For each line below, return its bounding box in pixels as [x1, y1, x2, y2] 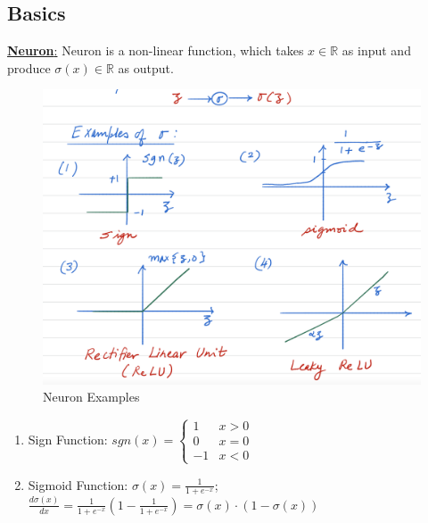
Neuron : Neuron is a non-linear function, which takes [7, 41, 304, 60]
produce [7, 58, 51, 77]
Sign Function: [28, 429, 108, 448]
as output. [118, 58, 174, 77]
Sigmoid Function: [28, 475, 128, 494]
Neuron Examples [43, 387, 140, 406]
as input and [342, 41, 411, 60]
